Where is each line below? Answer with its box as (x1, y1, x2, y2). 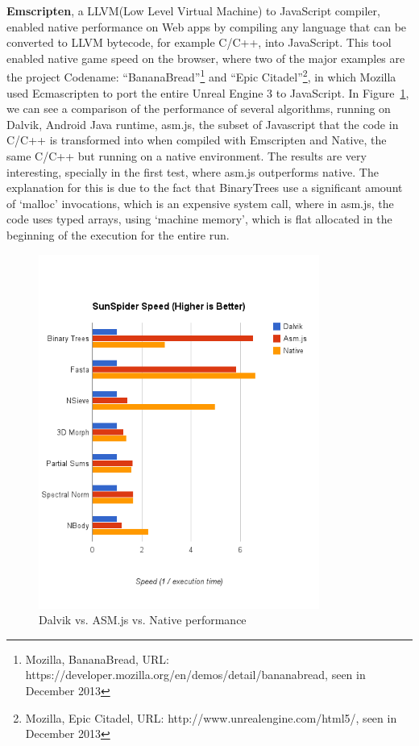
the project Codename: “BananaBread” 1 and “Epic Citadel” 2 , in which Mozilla (6, 66, 396, 85)
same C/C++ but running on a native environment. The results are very (6, 148, 367, 164)
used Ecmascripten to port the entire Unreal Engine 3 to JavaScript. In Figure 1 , (6, 84, 409, 101)
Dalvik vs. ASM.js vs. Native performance (39, 611, 247, 628)
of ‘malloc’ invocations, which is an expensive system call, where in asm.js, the (6, 194, 394, 211)
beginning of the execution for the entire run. (6, 226, 230, 243)
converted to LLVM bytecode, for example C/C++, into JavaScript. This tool (6, 34, 392, 51)
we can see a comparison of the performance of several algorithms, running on (6, 100, 391, 117)
